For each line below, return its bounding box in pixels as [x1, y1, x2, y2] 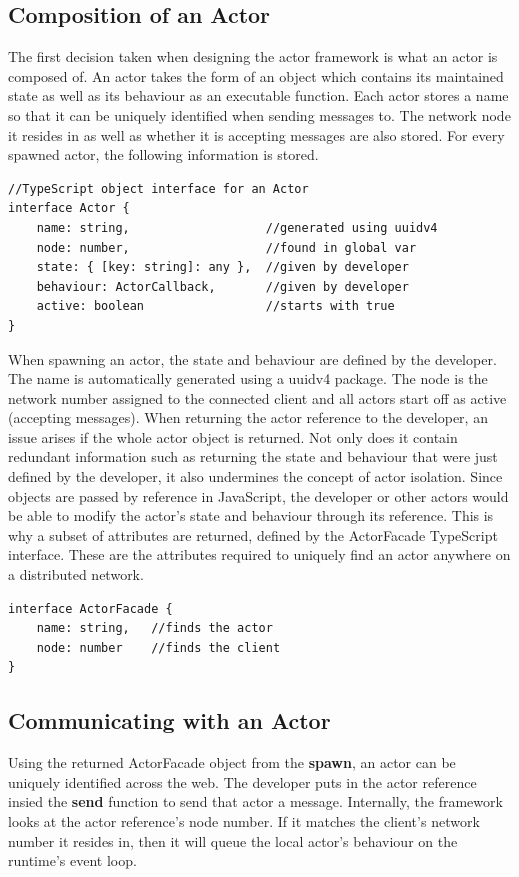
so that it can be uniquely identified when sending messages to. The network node [8, 104, 511, 125]
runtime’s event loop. [8, 850, 137, 871]
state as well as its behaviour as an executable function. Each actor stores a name [8, 85, 509, 106]
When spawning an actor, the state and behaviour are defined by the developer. [8, 348, 497, 369]
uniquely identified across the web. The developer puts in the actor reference [8, 771, 477, 792]
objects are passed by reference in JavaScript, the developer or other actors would [8, 485, 509, 506]
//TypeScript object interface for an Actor [8, 181, 309, 196]
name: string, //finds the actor [36, 621, 273, 636]
